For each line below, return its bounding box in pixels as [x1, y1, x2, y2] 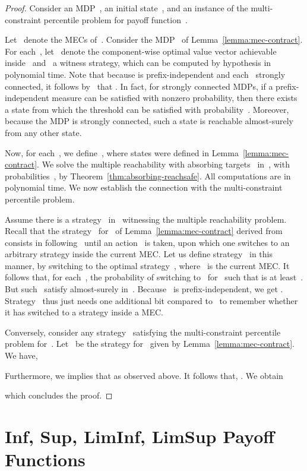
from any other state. [5, 126, 82, 138]
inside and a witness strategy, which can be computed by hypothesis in [5, 56, 271, 69]
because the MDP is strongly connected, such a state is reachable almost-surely [5, 115, 294, 127]
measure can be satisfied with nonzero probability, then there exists [52, 91, 297, 104]
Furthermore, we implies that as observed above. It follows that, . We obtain [5, 369, 283, 381]
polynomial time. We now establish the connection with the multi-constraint [5, 181, 283, 194]
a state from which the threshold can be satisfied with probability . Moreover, [5, 103, 289, 115]
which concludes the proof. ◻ [5, 389, 113, 402]
